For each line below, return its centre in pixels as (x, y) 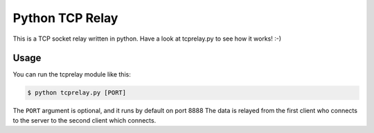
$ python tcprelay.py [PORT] (77, 93)
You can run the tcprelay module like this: (72, 74)
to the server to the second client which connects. (84, 120)
